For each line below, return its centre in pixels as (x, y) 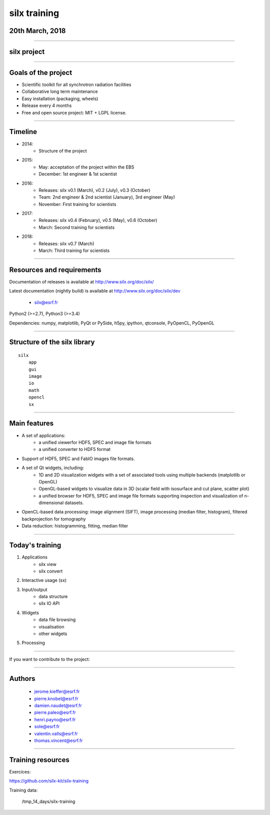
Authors (22, 678)
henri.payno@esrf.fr (55, 719)
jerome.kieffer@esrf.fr (57, 691)
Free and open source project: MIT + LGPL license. (74, 112)
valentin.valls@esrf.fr (56, 733)
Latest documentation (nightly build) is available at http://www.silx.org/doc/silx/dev (95, 291)
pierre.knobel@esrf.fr (56, 698)
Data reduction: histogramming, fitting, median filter (75, 526)
